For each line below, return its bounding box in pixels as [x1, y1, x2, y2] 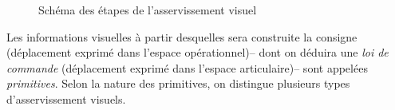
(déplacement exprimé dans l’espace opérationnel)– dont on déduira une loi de [6, 44, 389, 61]
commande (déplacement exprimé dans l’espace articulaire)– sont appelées [6, 59, 368, 76]
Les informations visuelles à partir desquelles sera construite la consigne [6, 28, 357, 45]
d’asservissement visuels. [6, 90, 126, 107]
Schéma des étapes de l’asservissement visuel [38, 2, 257, 18]
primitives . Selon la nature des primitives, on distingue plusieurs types [6, 75, 350, 92]
